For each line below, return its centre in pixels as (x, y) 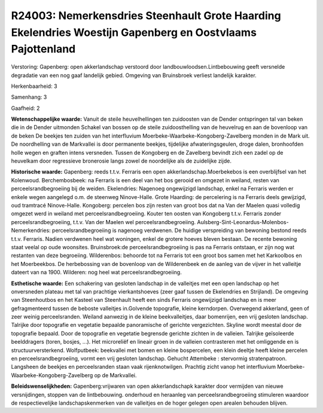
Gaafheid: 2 (25, 108)
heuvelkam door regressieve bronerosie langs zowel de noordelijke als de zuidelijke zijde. (121, 161)
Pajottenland (43, 49)
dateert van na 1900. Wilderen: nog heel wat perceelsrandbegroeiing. (96, 273)
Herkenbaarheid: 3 (34, 86)
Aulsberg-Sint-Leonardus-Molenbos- (243, 222)
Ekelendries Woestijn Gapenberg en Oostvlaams (134, 32)
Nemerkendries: (31, 231)
